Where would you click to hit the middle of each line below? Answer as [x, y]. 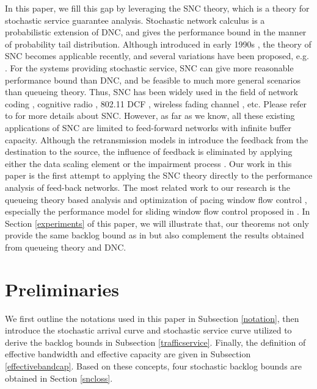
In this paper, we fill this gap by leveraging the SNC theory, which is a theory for [157, 8]
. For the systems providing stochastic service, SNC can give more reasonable [149, 67]
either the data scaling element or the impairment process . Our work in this [148, 163]
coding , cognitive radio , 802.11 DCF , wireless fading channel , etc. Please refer [156, 103]
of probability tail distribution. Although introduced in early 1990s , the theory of [158, 44]
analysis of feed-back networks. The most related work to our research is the [148, 187]
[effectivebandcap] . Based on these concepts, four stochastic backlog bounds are [154, 366]
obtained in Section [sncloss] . [59, 378]
